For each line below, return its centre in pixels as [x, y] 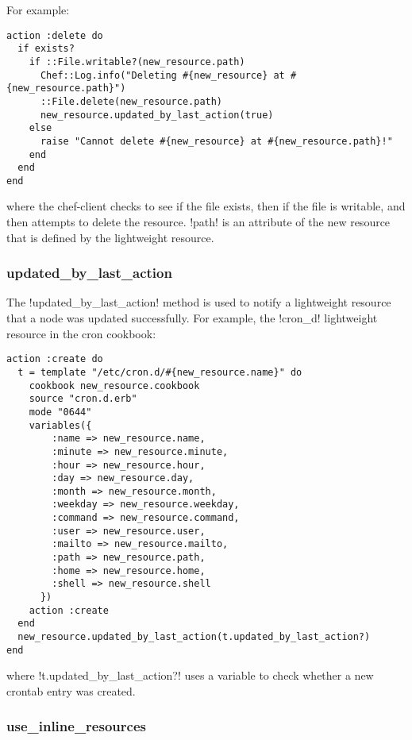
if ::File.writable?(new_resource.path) [137, 62]
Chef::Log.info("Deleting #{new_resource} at [162, 75]
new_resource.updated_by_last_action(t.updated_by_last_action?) [194, 637]
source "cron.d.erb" [83, 399]
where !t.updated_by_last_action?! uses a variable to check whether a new [190, 675]
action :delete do [55, 35]
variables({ [60, 425]
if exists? [46, 49]
